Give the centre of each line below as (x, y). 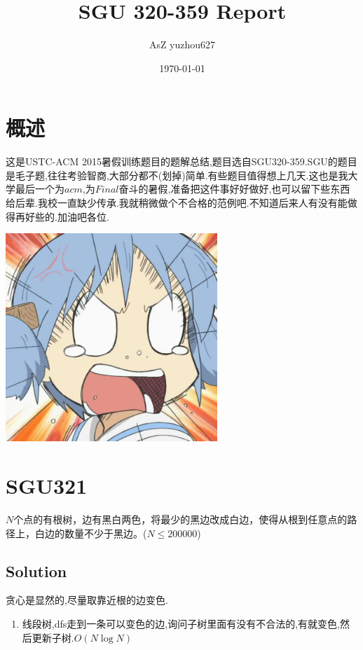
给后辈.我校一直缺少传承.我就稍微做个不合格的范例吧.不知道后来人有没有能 (177, 203)
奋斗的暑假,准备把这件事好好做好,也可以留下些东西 (234, 189)
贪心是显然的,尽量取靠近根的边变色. (87, 600)
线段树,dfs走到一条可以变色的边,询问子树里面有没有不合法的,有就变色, (181, 623)
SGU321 (47, 485)
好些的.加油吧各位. (67, 216)
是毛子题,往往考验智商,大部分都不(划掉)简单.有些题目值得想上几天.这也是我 (177, 175)
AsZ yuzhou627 (182, 44)
